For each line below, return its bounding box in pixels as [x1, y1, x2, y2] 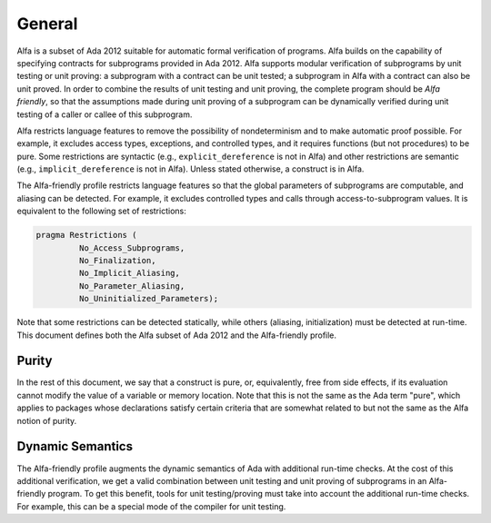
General [16, 14, 78, 34]
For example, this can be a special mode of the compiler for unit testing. [16, 500, 286, 512]
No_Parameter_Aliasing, [78, 281, 185, 291]
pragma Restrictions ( [35, 230, 137, 241]
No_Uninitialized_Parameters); [78, 293, 218, 304]
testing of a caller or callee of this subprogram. [16, 109, 193, 120]
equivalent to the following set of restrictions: [16, 205, 186, 217]
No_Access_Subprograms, [78, 242, 185, 253]
